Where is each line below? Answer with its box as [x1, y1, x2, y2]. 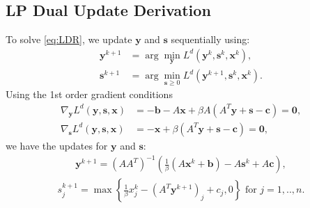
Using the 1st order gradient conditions [6, 87, 173, 102]
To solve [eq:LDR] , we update [6, 32, 132, 47]
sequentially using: [171, 32, 250, 47]
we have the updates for [6, 138, 108, 152]
